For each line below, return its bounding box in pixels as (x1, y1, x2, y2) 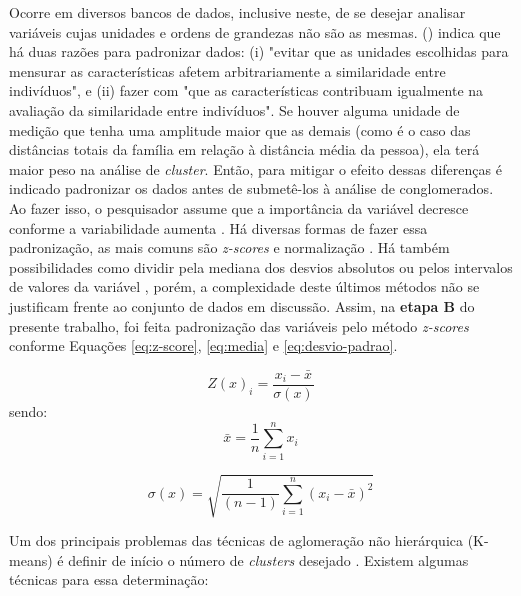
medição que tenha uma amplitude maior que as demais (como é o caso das (9, 119, 471, 140)
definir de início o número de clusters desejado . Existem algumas (68, 549, 469, 570)
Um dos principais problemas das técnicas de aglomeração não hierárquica (9, 530, 464, 551)
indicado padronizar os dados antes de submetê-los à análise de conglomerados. (9, 178, 494, 199)
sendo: (9, 400, 48, 421)
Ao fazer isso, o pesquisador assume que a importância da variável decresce (9, 197, 469, 218)
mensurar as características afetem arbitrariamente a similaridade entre (9, 60, 446, 81)
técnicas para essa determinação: (9, 569, 209, 590)
